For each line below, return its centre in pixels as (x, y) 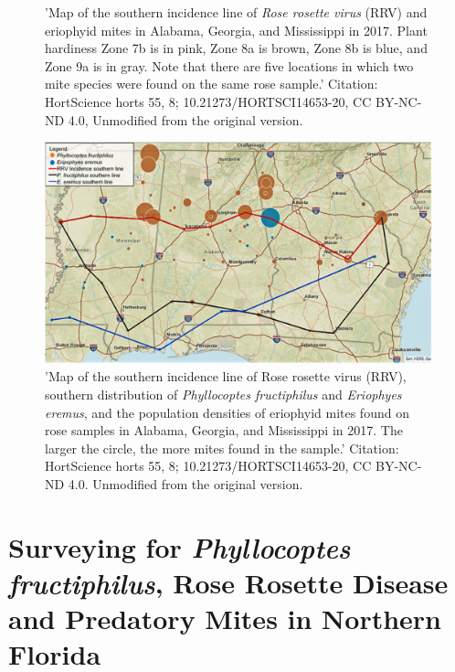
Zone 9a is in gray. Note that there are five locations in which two (229, 65)
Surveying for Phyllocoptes (180, 547)
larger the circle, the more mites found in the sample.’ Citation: (222, 448)
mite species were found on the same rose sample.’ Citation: (212, 84)
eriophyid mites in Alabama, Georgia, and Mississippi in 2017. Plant (236, 30)
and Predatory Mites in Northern (225, 619)
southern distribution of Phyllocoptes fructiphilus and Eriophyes (223, 394)
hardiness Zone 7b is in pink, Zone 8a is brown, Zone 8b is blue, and (236, 48)
